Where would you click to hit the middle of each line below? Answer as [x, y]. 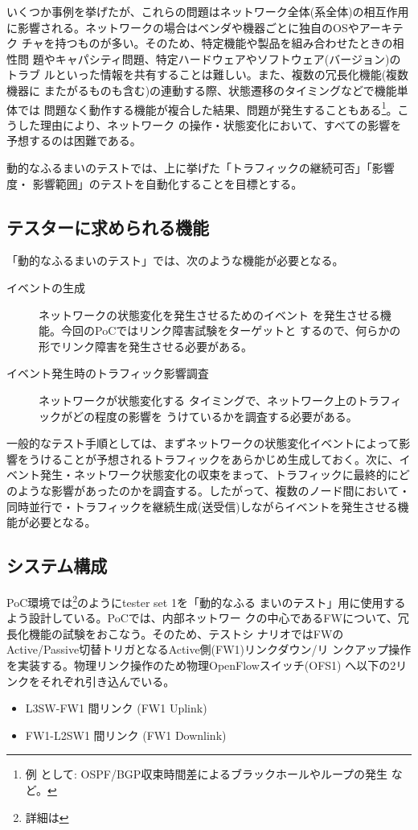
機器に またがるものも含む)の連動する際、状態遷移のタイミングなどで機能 [202, 90]
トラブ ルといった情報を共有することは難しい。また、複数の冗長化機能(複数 [208, 74]
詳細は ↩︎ [47, 817]
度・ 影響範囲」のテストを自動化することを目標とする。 [155, 183]
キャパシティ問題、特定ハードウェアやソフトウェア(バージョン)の [228, 58]
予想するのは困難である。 [74, 140]
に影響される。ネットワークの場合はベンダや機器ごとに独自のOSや [183, 27]
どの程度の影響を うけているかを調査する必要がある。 [215, 416]
